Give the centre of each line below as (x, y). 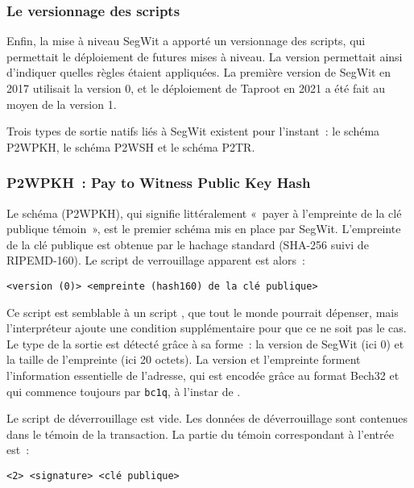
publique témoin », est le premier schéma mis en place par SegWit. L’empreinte (204, 229)
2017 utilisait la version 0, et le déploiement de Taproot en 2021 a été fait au (196, 88)
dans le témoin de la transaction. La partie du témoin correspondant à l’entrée (200, 434)
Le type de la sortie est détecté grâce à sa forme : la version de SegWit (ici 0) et (205, 343)
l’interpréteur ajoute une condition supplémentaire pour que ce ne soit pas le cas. (207, 328)
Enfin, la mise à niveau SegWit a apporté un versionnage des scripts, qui (186, 41)
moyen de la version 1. (62, 104)
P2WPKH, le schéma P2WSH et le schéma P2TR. (131, 146)
